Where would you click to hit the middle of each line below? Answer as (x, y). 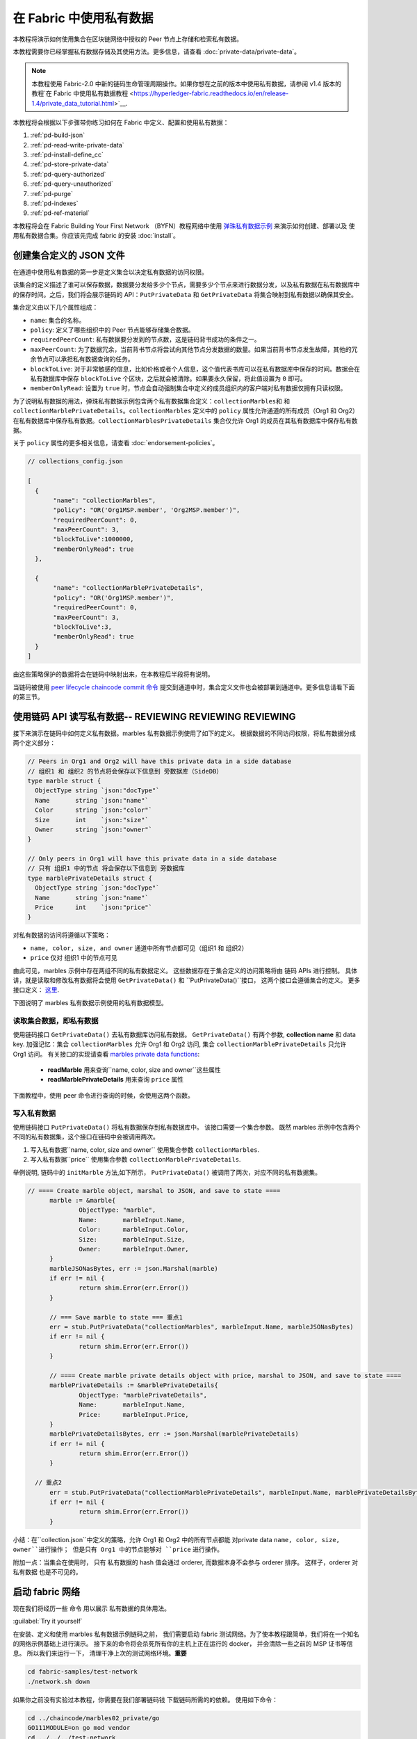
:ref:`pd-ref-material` (60, 213)
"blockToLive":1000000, (94, 539)
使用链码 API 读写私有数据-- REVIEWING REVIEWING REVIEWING (154, 716)
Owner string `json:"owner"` (94, 829)
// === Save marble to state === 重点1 (116, 1317)
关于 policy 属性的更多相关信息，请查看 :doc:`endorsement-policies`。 (116, 443)
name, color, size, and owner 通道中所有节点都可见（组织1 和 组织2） (139, 948)
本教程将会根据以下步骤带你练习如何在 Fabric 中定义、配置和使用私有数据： (121, 122)
